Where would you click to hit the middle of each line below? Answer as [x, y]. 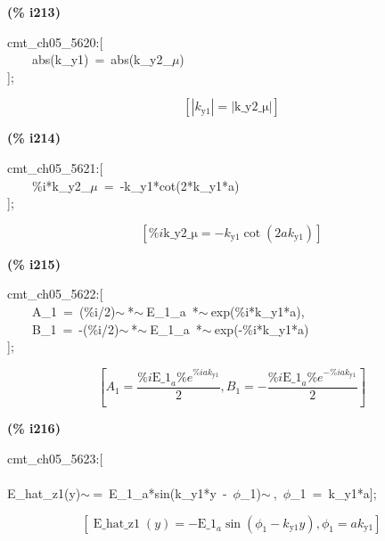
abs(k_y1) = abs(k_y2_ [102, 59]
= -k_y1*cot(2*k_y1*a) [172, 185]
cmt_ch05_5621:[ [55, 167]
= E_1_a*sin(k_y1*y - [160, 492]
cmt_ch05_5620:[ [55, 41]
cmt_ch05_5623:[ [55, 458]
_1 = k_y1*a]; [334, 492]
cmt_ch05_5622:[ [55, 294]
